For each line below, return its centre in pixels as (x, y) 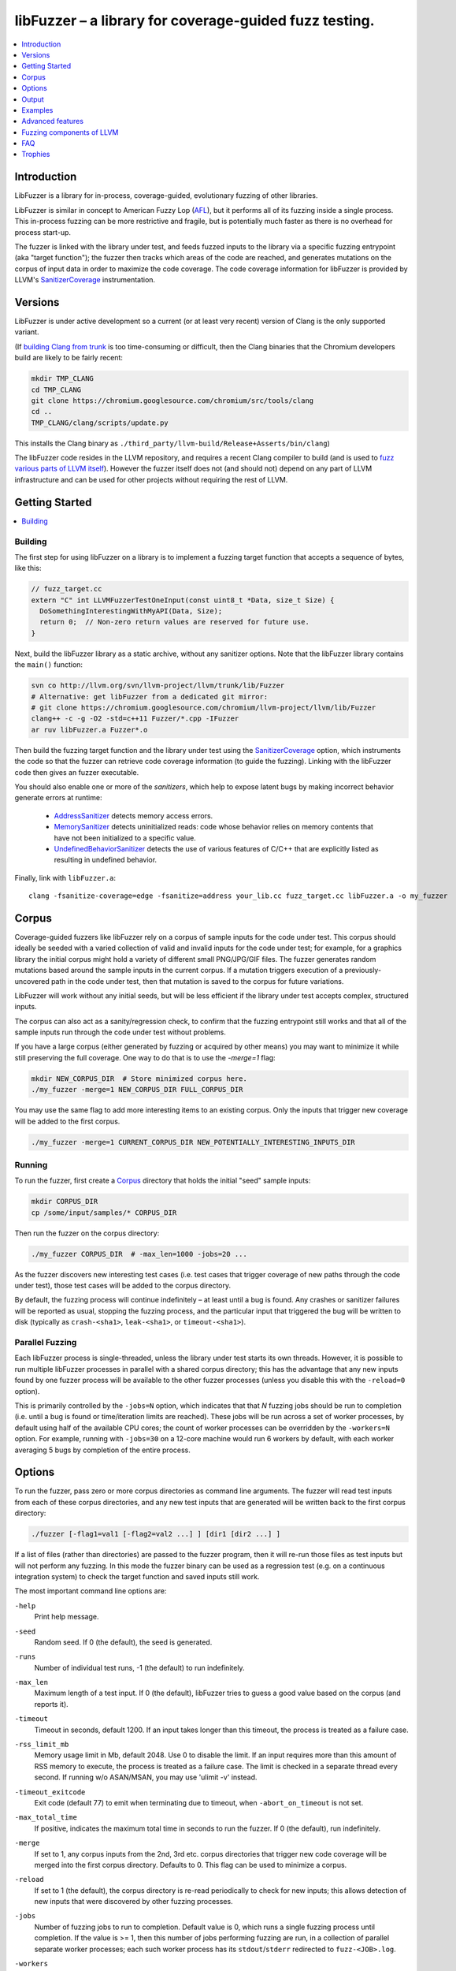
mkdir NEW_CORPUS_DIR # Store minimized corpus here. (139, 1079)
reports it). (51, 1704)
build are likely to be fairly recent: (69, 358)
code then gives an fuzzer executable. (77, 772)
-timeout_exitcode (50, 1792)
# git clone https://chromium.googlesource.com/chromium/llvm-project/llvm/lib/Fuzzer (204, 708)
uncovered (32, 981)
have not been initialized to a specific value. (125, 838)
